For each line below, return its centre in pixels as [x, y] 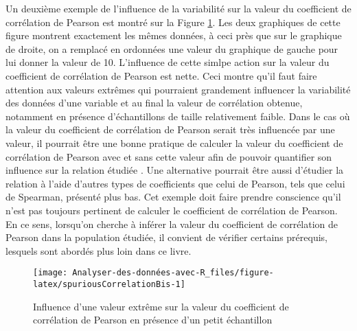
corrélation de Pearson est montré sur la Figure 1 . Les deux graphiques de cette [173, 22]
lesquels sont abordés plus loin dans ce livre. [99, 250]
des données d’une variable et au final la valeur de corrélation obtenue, [154, 103]
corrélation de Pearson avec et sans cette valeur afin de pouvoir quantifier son [169, 156]
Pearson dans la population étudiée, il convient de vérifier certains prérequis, [166, 237]
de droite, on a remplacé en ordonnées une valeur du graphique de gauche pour [172, 48]
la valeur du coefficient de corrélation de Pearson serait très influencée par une [170, 129]
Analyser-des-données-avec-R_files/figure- [173, 273]
